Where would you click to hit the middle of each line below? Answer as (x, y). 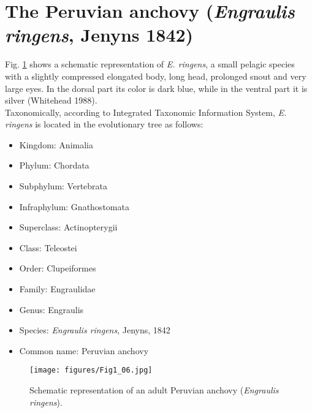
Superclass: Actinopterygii (68, 227)
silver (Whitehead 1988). (51, 100)
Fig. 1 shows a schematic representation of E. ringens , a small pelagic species (150, 64)
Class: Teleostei (48, 247)
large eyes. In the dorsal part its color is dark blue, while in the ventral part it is (156, 88)
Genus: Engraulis (51, 309)
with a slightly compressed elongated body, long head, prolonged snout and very (156, 76)
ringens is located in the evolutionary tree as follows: (104, 124)
